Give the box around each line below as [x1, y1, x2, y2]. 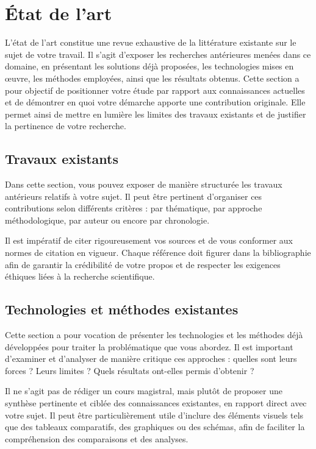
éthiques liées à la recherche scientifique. [5, 270, 155, 283]
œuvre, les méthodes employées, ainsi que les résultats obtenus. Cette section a [5, 71, 300, 84]
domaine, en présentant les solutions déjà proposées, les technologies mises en [5, 60, 294, 72]
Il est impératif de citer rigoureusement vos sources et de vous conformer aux [5, 234, 293, 247]
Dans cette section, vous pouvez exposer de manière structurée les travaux [5, 178, 282, 191]
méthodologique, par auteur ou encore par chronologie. [5, 213, 210, 226]
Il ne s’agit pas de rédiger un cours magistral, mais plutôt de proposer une [5, 384, 282, 397]
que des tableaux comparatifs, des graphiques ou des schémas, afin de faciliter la [5, 420, 305, 433]
